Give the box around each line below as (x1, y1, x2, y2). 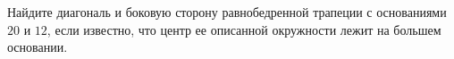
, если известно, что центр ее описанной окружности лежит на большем (46, 20, 441, 38)
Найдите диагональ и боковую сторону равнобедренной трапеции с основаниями (7, 3, 447, 21)
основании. (7, 38, 68, 56)
